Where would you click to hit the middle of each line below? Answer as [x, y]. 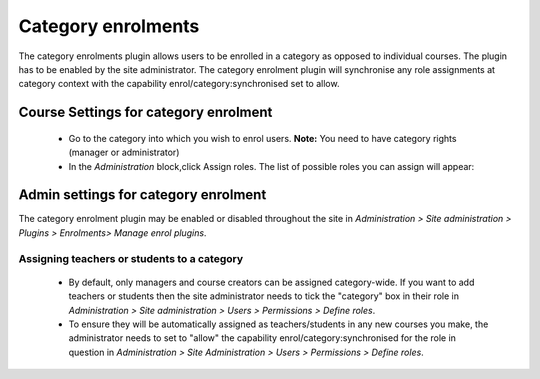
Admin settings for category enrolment [142, 195]
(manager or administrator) [124, 152]
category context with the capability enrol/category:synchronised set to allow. [179, 84]
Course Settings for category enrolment [145, 112]
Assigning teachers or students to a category [131, 258]
